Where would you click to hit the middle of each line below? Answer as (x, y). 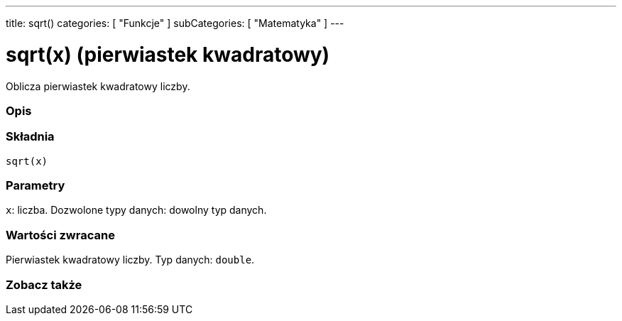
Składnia (30, 137)
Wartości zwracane (60, 235)
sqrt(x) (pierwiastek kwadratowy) (168, 54)
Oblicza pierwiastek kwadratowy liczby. (98, 86)
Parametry (36, 185)
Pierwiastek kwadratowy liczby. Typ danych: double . (130, 260)
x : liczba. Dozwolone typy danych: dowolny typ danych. (136, 210)
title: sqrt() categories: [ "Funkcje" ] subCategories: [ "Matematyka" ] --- (175, 23)
